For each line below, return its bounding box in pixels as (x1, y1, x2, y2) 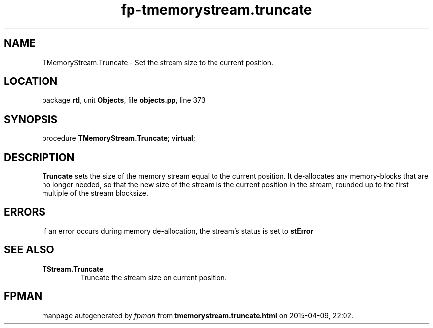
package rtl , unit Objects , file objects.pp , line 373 (42, 96, 206, 105)
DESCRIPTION (4, 151, 75, 164)
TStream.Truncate (42, 264, 104, 273)
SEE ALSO (4, 244, 54, 256)
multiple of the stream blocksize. (42, 189, 148, 198)
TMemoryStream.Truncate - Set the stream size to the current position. (42, 58, 274, 67)
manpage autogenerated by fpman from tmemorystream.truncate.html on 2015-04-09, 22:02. (42, 311, 354, 320)
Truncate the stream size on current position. (80, 273, 227, 282)
